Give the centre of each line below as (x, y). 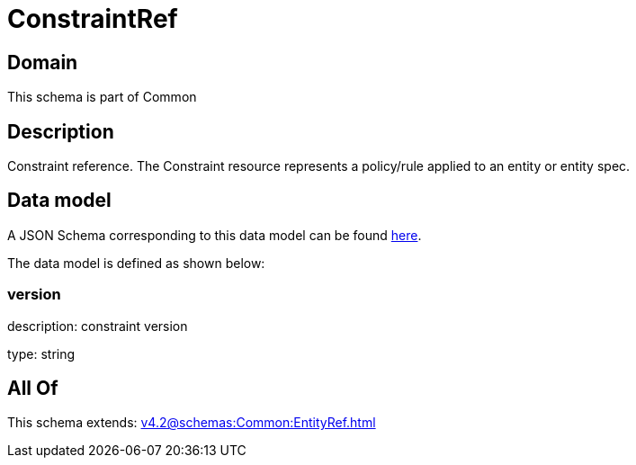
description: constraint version (98, 326)
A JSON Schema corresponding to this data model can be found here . (215, 235)
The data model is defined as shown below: (136, 263)
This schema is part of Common (102, 97)
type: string (41, 353)
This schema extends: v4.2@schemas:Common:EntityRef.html (192, 423)
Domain (43, 62)
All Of (33, 389)
